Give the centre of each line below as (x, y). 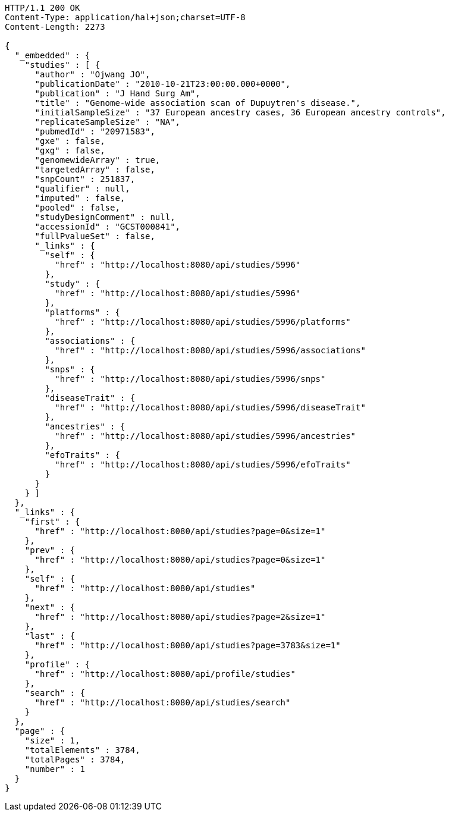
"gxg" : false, (70, 150)
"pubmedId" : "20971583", (95, 131)
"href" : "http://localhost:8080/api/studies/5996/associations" (210, 350)
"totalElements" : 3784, (82, 750)
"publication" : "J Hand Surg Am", (117, 93)
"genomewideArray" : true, (98, 160)
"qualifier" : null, (82, 189)
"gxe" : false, (70, 141)
